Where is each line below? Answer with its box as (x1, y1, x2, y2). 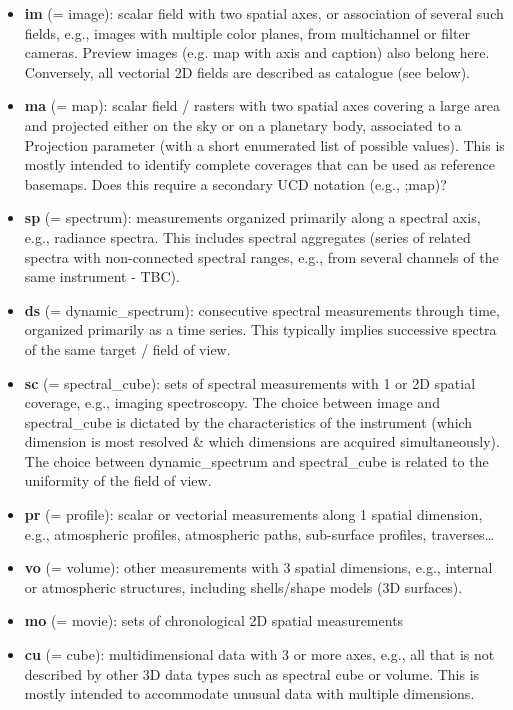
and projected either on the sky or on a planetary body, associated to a (24, 114, 462, 135)
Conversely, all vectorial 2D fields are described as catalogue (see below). (24, 61, 470, 82)
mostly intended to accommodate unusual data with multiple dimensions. (24, 683, 475, 704)
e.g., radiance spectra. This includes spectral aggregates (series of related (24, 226, 471, 247)
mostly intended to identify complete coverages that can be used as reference (24, 154, 495, 175)
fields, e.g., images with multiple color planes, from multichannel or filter (24, 22, 471, 43)
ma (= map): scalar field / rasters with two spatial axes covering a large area (24, 95, 501, 116)
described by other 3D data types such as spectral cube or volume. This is (24, 663, 480, 684)
